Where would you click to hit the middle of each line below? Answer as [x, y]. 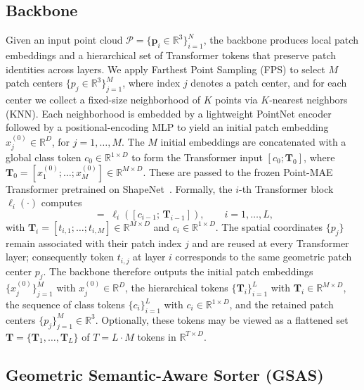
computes [61, 202]
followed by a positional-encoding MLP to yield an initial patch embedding [167, 127]
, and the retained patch [281, 304]
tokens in [157, 336]
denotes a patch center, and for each [269, 83]
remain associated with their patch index [94, 243]
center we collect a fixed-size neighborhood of [103, 99]
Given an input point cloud [64, 40]
